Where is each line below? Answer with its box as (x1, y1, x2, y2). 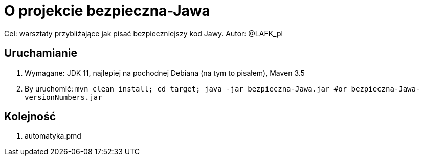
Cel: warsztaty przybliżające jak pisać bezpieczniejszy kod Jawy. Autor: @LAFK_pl (4, 29, 283, 38)
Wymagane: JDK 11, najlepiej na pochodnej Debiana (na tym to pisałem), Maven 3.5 (25, 68, 305, 77)
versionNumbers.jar (25, 93, 102, 101)
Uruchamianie (4, 47, 77, 60)
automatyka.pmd (25, 131, 81, 141)
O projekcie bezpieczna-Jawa (4, 2, 210, 19)
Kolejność (4, 110, 56, 123)
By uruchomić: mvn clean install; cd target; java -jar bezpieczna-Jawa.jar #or (25, 84, 347, 93)
